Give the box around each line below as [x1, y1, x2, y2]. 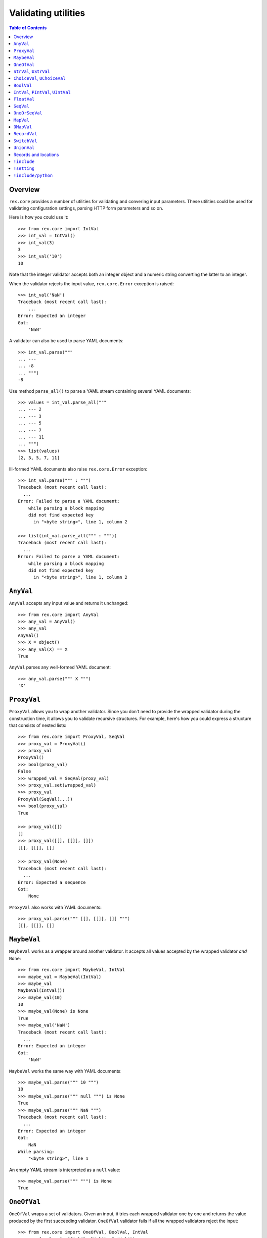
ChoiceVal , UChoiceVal [13, 75, 66, 81]
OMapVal [13, 124, 32, 130]
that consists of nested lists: [9, 722, 67, 728]
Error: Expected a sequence [18, 879, 86, 885]
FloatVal [13, 97, 35, 102]
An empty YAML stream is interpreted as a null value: [9, 1167, 121, 1173]
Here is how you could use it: [9, 214, 69, 220]
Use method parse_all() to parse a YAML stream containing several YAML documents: [9, 388, 191, 394]
